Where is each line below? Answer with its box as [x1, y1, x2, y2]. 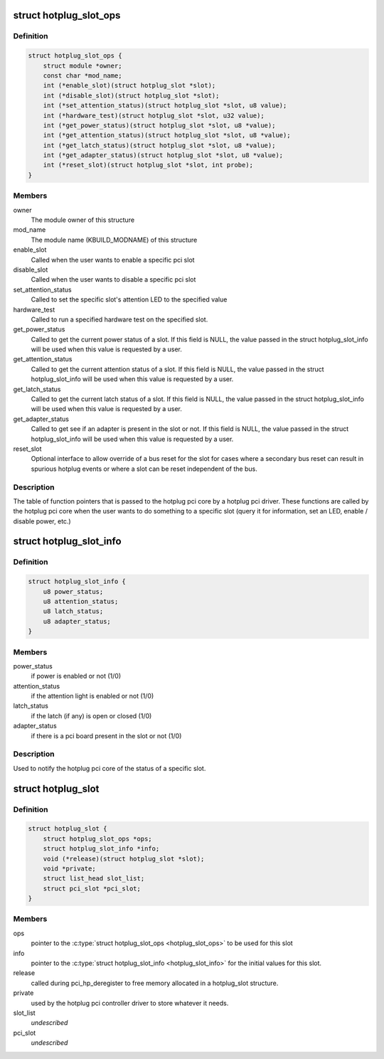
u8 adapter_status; [43, 617, 112, 625]
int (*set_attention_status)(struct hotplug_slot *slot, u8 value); [43, 102, 287, 110]
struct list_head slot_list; [43, 875, 145, 883]
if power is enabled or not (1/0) [31, 672, 122, 681]
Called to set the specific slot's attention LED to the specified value [31, 295, 228, 304]
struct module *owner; [43, 61, 122, 70]
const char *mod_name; [43, 71, 122, 80]
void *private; [43, 864, 96, 873]
